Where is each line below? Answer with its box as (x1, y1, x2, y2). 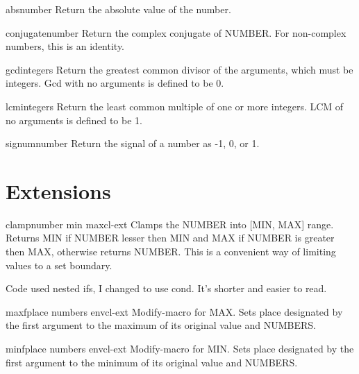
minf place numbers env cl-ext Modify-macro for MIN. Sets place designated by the (6, 341, 354, 356)
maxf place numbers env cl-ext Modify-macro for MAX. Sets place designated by (6, 304, 343, 318)
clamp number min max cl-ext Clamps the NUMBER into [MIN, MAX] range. (6, 216, 334, 231)
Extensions (6, 176, 111, 205)
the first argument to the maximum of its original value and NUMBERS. (6, 318, 316, 332)
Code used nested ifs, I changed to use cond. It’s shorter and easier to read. (6, 281, 327, 296)
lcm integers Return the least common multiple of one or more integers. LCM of (6, 99, 344, 113)
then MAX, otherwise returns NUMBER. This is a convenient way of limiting (6, 244, 336, 259)
